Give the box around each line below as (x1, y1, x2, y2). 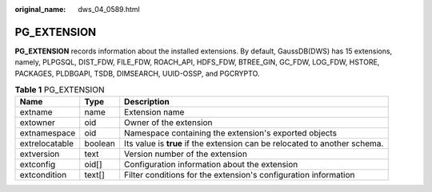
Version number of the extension (124, 148, 248, 159)
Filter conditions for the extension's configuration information (124, 170, 355, 181)
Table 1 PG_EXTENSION (14, 84, 105, 96)
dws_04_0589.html (78, 5, 140, 14)
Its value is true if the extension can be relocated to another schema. (124, 138, 384, 149)
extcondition (19, 170, 67, 181)
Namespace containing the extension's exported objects (124, 127, 338, 139)
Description (124, 96, 170, 108)
